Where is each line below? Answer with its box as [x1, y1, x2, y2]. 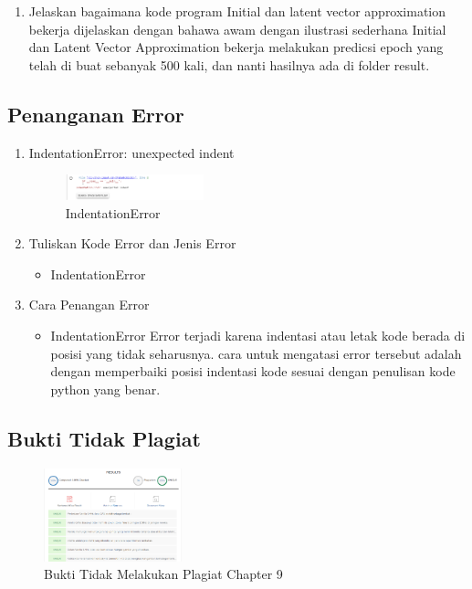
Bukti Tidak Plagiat [7, 424, 201, 452]
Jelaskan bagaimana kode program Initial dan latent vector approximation [28, 2, 446, 20]
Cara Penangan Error [28, 295, 150, 314]
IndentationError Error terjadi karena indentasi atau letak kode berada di [50, 326, 466, 345]
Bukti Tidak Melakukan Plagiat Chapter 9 [44, 564, 283, 584]
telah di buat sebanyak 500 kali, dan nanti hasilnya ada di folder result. [28, 55, 430, 74]
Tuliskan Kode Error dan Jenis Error [28, 234, 236, 253]
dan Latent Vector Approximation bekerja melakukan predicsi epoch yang [28, 37, 444, 57]
